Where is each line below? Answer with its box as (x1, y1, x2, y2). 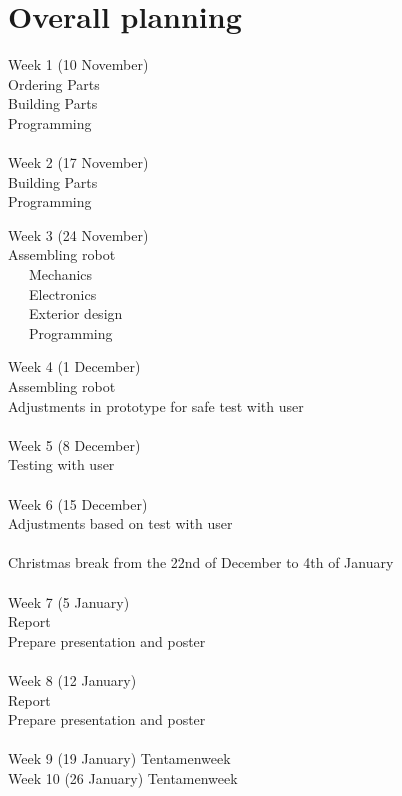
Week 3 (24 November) (8, 224, 149, 245)
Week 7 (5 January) (8, 591, 130, 612)
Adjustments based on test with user (8, 513, 233, 534)
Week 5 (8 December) (8, 434, 141, 455)
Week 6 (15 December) (8, 493, 148, 514)
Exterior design (28, 303, 123, 324)
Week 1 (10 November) (8, 54, 149, 75)
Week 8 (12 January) (8, 669, 137, 690)
